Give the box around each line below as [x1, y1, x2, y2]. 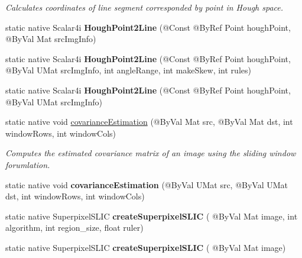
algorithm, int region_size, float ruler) [5, 221, 144, 234]
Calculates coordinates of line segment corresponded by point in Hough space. [5, 1, 284, 13]
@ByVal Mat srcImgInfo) [5, 33, 96, 45]
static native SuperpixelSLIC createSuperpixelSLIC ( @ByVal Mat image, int [5, 209, 298, 222]
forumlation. [5, 158, 50, 170]
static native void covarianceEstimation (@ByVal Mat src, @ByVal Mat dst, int [5, 115, 293, 128]
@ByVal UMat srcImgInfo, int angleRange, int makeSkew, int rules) [5, 64, 251, 76]
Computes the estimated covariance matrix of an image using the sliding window [5, 147, 296, 159]
